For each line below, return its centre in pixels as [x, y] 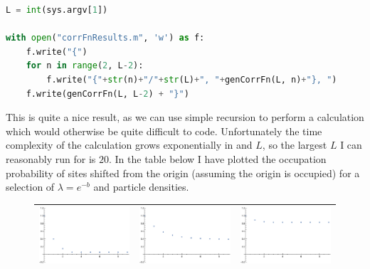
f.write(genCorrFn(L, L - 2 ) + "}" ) [107, 94]
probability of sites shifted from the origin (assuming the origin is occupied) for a [183, 173]
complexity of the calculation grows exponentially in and [129, 145]
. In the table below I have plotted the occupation [217, 158]
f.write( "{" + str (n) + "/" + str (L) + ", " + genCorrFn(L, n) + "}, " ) [192, 79]
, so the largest [295, 145]
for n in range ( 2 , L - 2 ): [85, 66]
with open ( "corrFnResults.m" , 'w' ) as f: [105, 38]
